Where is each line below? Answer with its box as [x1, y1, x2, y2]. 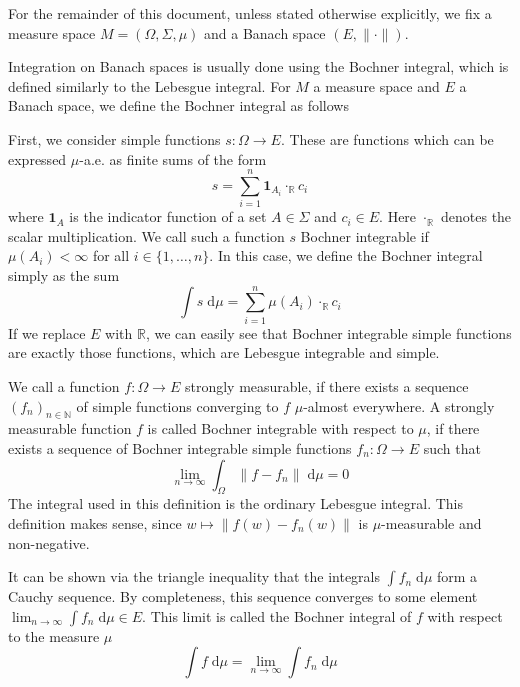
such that [423, 437, 481, 458]
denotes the [441, 206, 512, 227]
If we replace [8, 322, 86, 343]
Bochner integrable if [300, 225, 429, 246]
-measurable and [381, 512, 482, 533]
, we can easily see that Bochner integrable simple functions [145, 322, 512, 343]
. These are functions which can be [280, 128, 494, 149]
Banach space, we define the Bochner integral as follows [8, 95, 349, 116]
